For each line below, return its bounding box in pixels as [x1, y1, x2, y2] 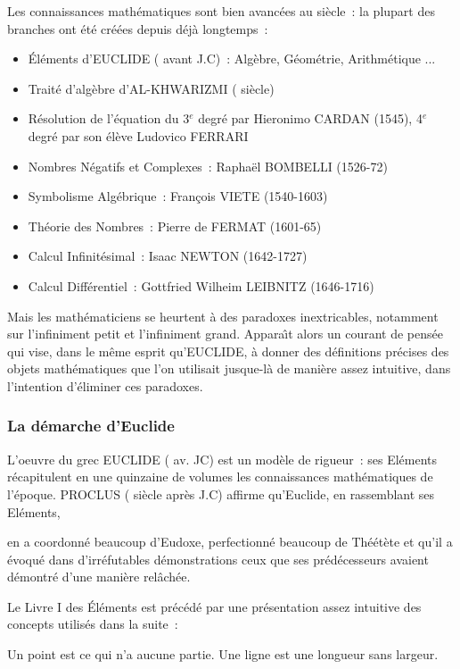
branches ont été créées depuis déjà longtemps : [7, 19, 268, 38]
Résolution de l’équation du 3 [28, 109, 190, 128]
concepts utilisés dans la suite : [7, 615, 178, 633]
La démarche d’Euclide [7, 414, 175, 437]
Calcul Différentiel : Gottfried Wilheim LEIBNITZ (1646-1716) [28, 276, 374, 295]
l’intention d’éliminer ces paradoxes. [7, 376, 203, 395]
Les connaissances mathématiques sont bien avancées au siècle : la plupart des [7, 2, 435, 20]
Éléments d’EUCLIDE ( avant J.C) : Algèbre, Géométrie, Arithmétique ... [28, 49, 436, 68]
